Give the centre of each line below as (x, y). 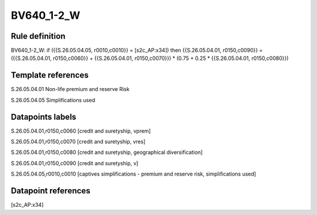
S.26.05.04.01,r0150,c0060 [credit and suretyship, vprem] (81, 131)
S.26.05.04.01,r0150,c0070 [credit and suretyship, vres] (78, 142)
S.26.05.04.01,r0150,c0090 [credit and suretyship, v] (75, 163)
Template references (50, 75)
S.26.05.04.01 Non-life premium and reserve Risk (70, 89)
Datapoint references (51, 191)
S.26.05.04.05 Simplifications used (53, 100)
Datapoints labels (43, 117)
